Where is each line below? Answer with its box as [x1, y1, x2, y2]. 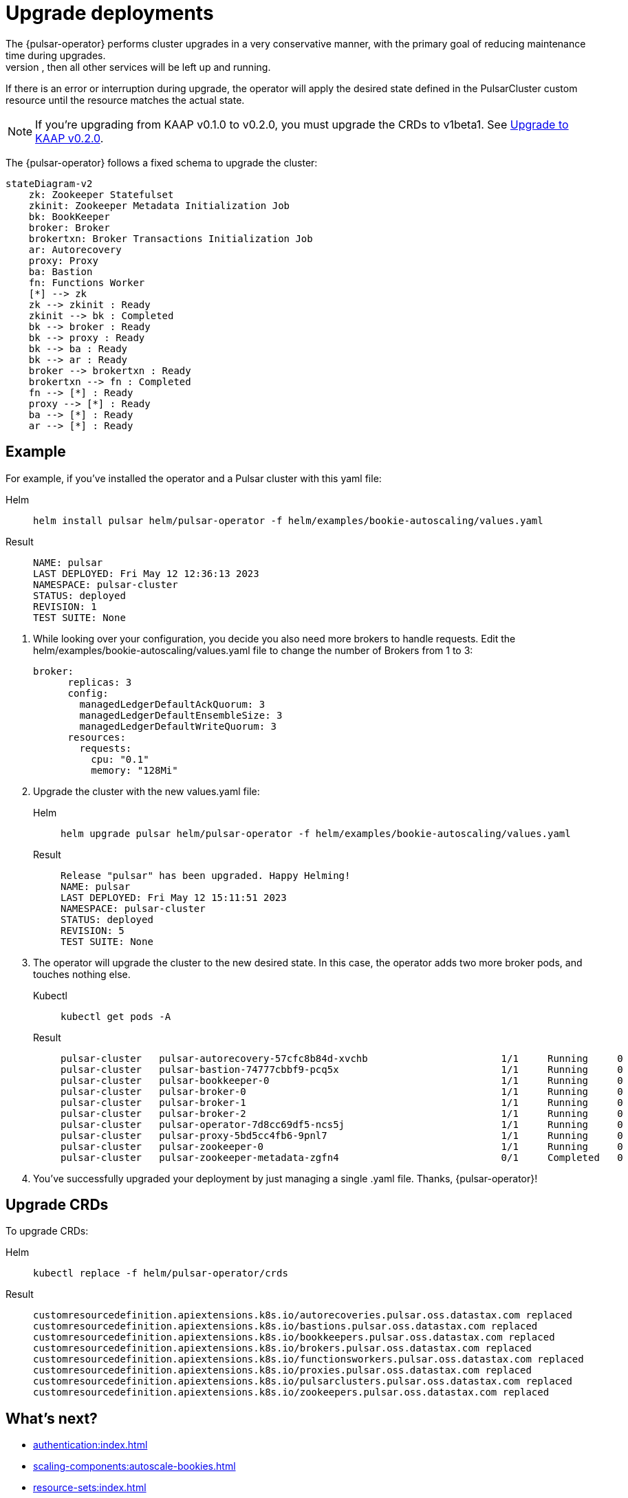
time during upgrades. [6, 49, 106, 61]
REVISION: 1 [33, 600, 97, 612]
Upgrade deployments [6, 1, 214, 25]
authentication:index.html [33, 1439, 148, 1451]
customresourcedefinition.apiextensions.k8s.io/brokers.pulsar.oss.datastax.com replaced [33, 1343, 532, 1354]
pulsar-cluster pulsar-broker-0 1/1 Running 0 [61, 1085, 623, 1097]
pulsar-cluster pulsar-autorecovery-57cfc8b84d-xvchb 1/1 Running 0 [61, 1052, 623, 1064]
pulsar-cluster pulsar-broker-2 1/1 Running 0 [61, 1107, 623, 1119]
